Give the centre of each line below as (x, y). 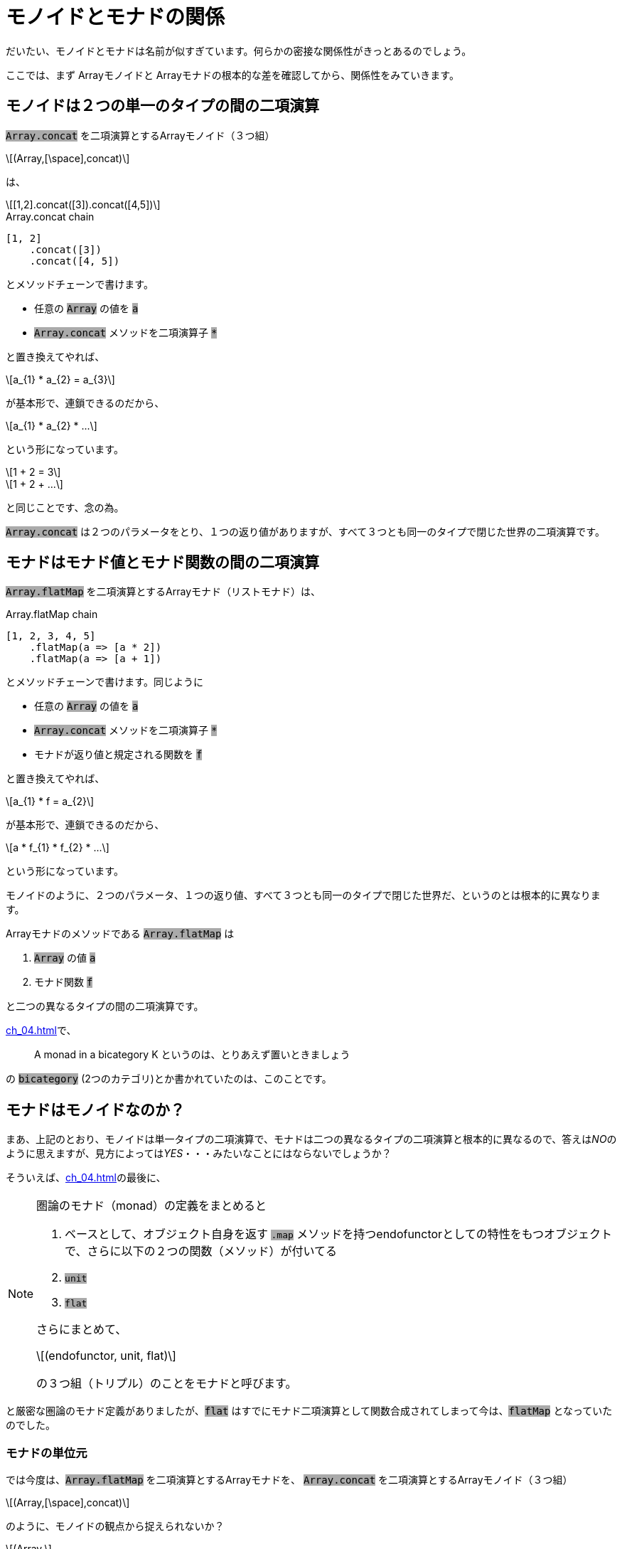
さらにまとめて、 (82, 1330)
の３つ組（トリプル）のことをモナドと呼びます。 (167, 1384)
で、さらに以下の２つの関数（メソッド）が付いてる (201, 1251)
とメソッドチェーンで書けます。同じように (104, 682)
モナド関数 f (64, 982)
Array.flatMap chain (52, 614)
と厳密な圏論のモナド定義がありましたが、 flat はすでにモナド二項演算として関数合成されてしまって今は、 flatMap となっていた (309, 1411)
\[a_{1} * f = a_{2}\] (50, 802)
